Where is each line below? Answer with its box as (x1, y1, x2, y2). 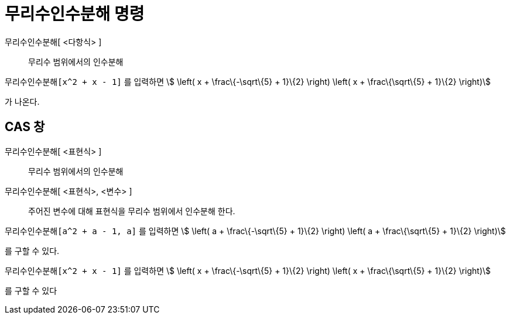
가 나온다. (5, 96, 40, 107)
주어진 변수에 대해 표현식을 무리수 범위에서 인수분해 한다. (28, 205, 235, 216)
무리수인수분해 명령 (5, 4, 145, 24)
